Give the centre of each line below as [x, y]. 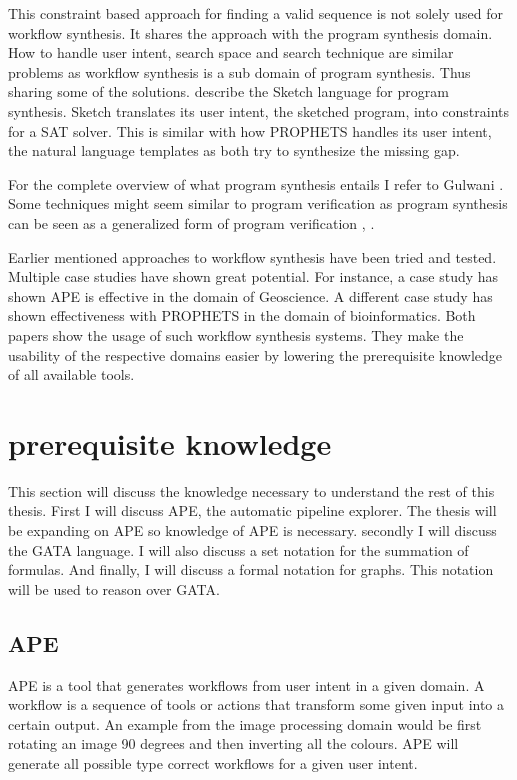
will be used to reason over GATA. [114, 588]
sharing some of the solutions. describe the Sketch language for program [228, 91]
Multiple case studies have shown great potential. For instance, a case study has [253, 276]
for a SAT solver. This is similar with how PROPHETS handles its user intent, [250, 130]
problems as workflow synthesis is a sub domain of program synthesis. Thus [239, 71]
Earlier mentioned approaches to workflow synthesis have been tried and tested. [252, 256]
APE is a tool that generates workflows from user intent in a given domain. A [246, 684]
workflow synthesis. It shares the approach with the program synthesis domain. [250, 32]
